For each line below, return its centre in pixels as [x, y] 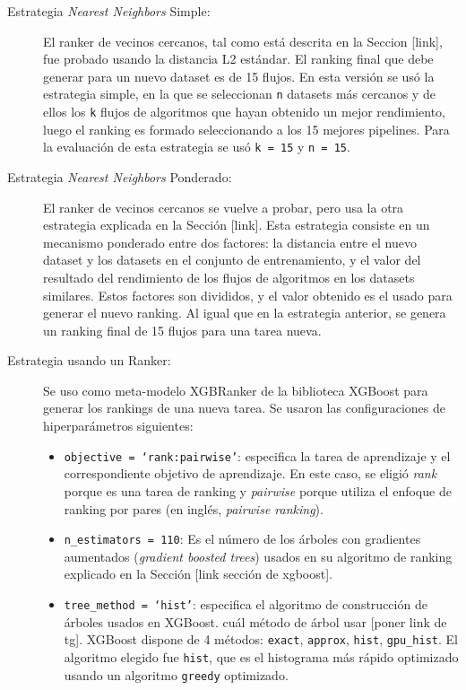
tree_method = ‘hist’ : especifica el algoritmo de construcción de [246, 603]
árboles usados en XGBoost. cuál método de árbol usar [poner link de [255, 621]
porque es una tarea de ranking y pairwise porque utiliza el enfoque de [258, 490]
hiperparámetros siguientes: [118, 426]
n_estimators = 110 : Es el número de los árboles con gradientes [242, 539]
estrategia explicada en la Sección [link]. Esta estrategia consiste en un [237, 225]
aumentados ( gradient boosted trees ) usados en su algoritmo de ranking [258, 556]
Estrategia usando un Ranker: [89, 360]
